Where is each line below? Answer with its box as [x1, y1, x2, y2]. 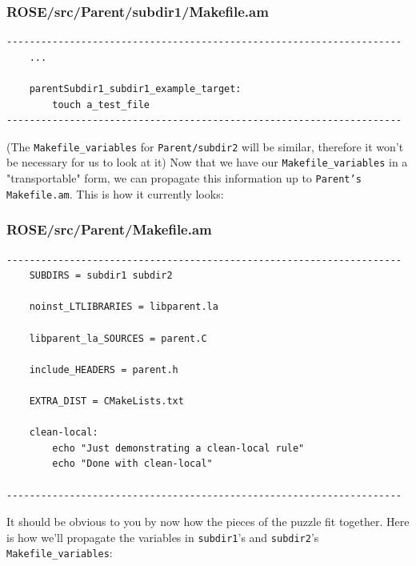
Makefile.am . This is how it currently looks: [6, 185, 224, 202]
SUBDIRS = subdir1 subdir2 [29, 270, 173, 282]
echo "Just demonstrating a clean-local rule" [52, 442, 305, 454]
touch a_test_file [52, 98, 150, 110]
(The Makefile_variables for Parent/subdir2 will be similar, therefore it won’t [6, 138, 404, 155]
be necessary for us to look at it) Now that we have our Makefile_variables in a [6, 154, 408, 171]
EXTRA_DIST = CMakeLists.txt [29, 395, 184, 407]
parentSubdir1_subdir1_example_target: [29, 83, 242, 94]
